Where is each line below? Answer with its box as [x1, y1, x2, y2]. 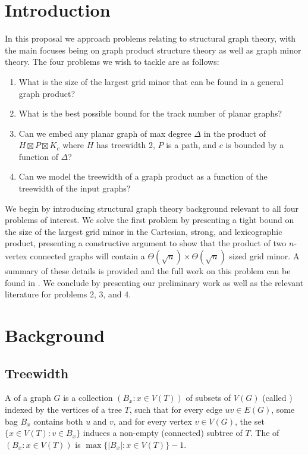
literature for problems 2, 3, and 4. [5, 288, 131, 300]
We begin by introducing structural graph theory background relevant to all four [5, 202, 298, 214]
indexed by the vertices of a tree [5, 403, 122, 415]
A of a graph [5, 391, 51, 404]
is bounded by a [225, 139, 284, 151]
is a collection [63, 391, 113, 404]
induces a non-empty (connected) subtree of [83, 426, 243, 439]
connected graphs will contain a [30, 250, 145, 262]
